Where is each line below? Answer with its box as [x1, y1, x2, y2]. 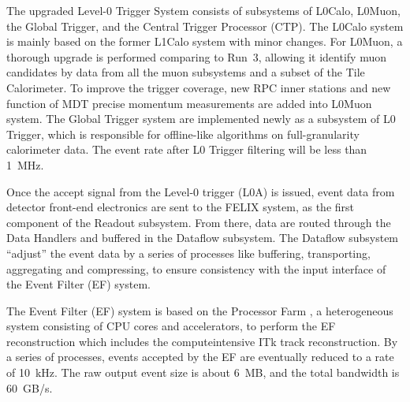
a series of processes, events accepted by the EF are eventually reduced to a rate [6, 348, 394, 365]
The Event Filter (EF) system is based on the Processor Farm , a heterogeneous [6, 302, 393, 318]
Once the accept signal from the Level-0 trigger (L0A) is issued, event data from [6, 183, 395, 199]
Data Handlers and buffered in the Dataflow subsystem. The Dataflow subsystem [6, 229, 399, 246]
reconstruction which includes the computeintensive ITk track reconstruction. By [6, 333, 398, 349]
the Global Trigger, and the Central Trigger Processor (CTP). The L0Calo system [6, 17, 404, 34]
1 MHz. [6, 156, 44, 173]
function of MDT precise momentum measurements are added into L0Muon [6, 95, 372, 111]
